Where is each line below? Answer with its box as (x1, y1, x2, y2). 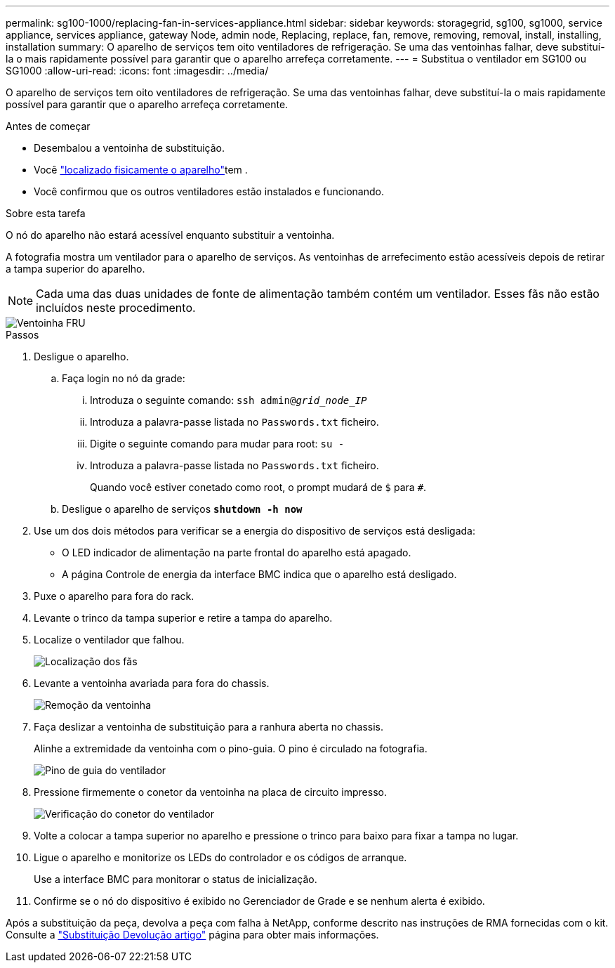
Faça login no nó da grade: (62, 372, 185, 384)
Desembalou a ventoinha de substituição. (34, 142, 225, 154)
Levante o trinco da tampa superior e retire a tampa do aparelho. (34, 612, 333, 624)
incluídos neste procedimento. (36, 301, 196, 315)
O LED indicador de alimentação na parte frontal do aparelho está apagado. (62, 547, 411, 558)
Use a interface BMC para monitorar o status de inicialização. (34, 873, 317, 885)
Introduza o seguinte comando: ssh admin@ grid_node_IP (90, 394, 367, 406)
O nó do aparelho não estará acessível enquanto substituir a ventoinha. (6, 229, 335, 241)
